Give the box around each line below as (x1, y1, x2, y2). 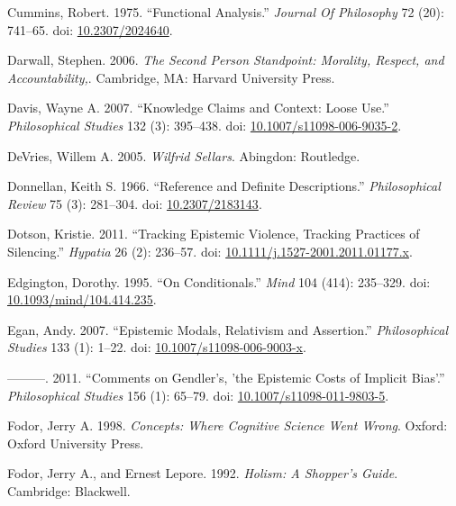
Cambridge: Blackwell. (7, 481, 131, 500)
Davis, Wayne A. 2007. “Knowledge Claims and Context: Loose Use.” (7, 98, 389, 117)
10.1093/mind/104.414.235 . (7, 290, 157, 309)
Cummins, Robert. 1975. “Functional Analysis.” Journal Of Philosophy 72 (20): (7, 3, 444, 21)
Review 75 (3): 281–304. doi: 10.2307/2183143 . (7, 194, 262, 212)
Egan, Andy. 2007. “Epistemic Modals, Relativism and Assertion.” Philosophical (7, 320, 449, 339)
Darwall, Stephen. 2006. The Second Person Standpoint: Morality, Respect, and (7, 50, 444, 69)
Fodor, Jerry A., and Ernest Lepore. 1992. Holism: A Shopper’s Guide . (7, 464, 398, 483)
